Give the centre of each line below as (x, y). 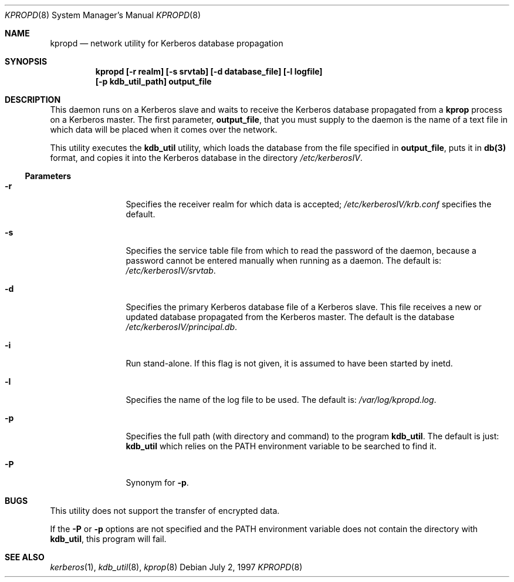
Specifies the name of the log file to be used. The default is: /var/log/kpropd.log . (281, 400)
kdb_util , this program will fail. (108, 539)
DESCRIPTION (33, 100)
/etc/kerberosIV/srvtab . (171, 270)
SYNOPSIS (26, 61)
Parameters (48, 176)
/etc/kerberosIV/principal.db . (182, 327)
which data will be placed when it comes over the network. (164, 129)
